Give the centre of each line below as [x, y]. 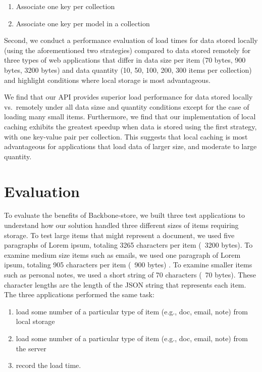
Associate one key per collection [65, 6]
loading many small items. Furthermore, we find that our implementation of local [130, 117]
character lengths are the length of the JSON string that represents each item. [125, 284]
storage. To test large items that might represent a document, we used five [119, 235]
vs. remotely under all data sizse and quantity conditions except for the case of [127, 106]
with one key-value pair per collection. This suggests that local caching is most [126, 136]
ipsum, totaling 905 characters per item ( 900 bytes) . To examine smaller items [128, 265]
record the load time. [48, 365]
